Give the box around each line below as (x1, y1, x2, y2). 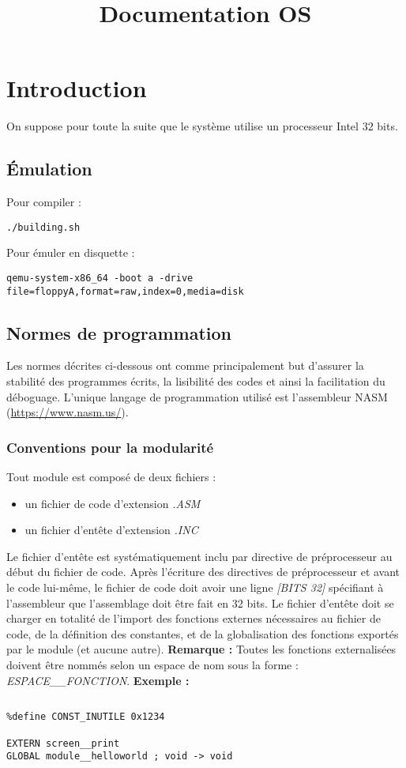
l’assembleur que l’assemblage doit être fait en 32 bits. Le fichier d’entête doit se (6, 594, 394, 611)
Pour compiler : (6, 194, 81, 210)
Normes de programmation (6, 320, 231, 344)
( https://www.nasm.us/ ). (6, 404, 129, 420)
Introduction (6, 72, 147, 104)
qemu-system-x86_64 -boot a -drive (6, 272, 194, 284)
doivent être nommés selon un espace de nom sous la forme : (6, 657, 299, 672)
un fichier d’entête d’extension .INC (24, 521, 198, 538)
